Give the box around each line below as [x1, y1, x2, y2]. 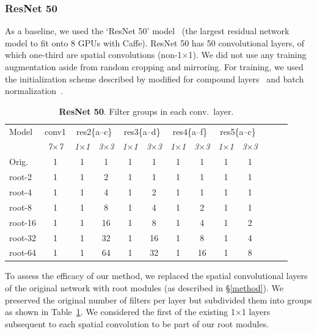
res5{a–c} [220, 125, 256, 137]
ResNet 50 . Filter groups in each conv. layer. [59, 104, 234, 117]
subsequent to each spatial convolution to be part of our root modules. [5, 317, 269, 330]
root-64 [9, 246, 36, 259]
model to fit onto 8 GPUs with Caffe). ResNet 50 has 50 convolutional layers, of [5, 36, 305, 49]
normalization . [5, 84, 63, 97]
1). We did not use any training [188, 48, 307, 61]
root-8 [9, 200, 32, 213]
